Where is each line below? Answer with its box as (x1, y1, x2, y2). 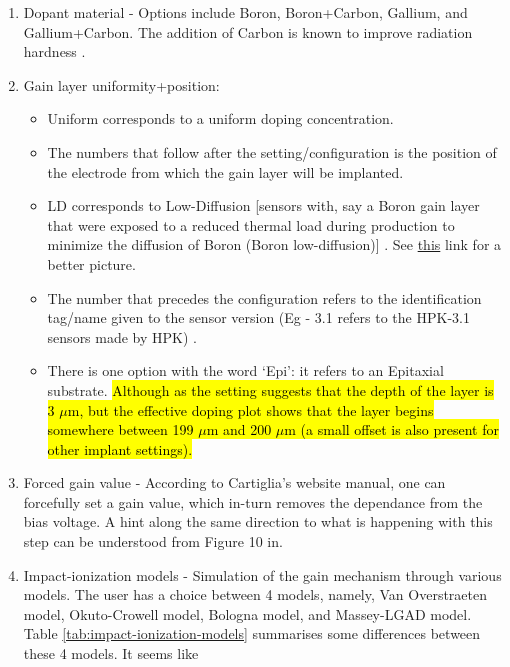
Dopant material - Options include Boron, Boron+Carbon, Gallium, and (23, 2, 468, 22)
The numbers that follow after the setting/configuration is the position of (47, 141, 497, 162)
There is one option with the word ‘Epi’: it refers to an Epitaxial (47, 360, 444, 381)
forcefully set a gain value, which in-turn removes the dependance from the (23, 491, 483, 512)
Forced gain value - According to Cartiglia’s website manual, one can (23, 472, 446, 493)
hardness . (23, 41, 86, 62)
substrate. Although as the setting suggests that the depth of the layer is (47, 379, 494, 400)
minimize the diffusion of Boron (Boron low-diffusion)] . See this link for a (47, 234, 502, 255)
